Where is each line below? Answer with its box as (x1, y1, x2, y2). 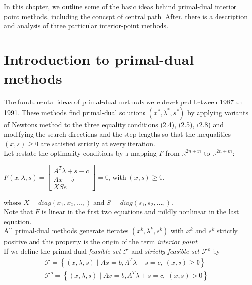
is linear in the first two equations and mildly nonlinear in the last (41, 206, 239, 217)
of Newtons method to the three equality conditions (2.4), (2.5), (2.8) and (4, 119, 224, 129)
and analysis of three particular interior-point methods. (4, 20, 169, 31)
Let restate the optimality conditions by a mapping (4, 148, 157, 158)
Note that (4, 206, 33, 217)
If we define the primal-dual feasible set (4, 246, 121, 256)
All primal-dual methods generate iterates (4, 225, 129, 236)
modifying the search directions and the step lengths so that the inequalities (4, 129, 231, 139)
